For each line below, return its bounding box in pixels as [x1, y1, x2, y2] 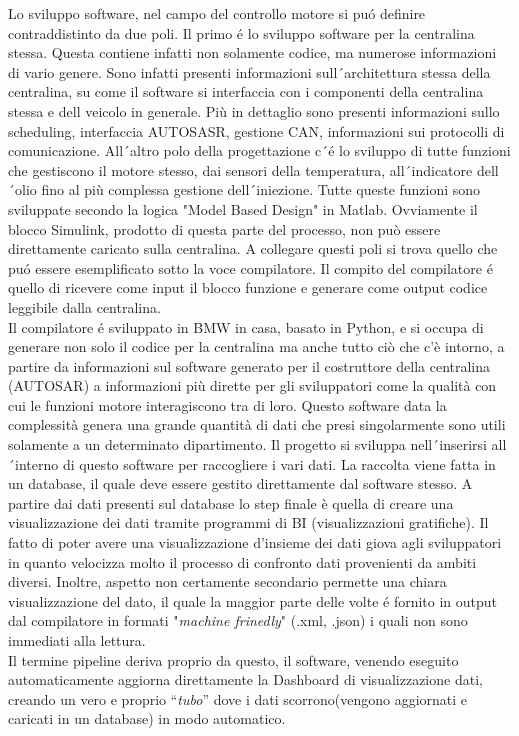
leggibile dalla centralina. [8, 296, 161, 317]
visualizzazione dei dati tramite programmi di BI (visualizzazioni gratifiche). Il [8, 512, 489, 533]
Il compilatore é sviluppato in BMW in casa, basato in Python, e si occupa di [8, 316, 484, 337]
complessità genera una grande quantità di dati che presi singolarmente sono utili [8, 414, 506, 435]
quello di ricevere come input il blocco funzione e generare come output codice [8, 277, 488, 298]
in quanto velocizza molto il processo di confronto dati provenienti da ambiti [8, 551, 477, 572]
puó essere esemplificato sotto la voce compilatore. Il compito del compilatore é [8, 257, 493, 278]
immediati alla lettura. [8, 630, 146, 650]
